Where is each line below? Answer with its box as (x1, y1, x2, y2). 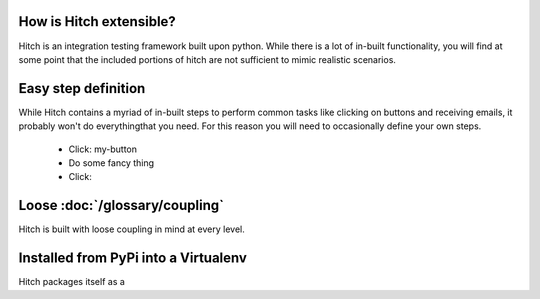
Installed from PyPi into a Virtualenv (18, 250, 247, 267)
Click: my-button (68, 143, 138, 155)
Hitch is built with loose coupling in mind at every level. (18, 223, 245, 235)
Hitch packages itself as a (18, 276, 125, 288)
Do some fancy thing (68, 156, 155, 169)
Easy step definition (18, 80, 146, 97)
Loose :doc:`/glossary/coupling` (18, 197, 225, 214)
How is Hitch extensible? (18, 13, 177, 30)
